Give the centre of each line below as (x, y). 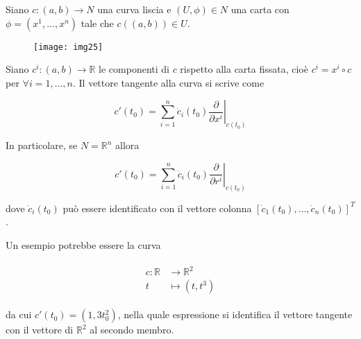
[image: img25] (68, 47)
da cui (19, 314)
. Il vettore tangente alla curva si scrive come (168, 82)
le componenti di (134, 69)
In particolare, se (42, 145)
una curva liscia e (134, 9)
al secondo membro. (132, 330)
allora (127, 145)
